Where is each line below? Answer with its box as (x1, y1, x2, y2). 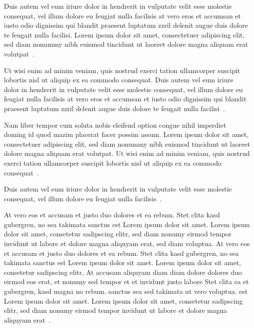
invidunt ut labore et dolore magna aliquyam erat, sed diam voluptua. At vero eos (4, 238, 250, 249)
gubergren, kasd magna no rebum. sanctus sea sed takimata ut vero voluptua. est (4, 286, 248, 296)
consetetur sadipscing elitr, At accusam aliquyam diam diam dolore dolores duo (4, 267, 242, 277)
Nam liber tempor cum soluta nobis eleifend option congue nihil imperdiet (4, 119, 226, 130)
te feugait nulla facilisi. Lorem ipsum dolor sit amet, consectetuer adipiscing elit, (4, 29, 245, 39)
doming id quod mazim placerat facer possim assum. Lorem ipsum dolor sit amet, (4, 129, 249, 139)
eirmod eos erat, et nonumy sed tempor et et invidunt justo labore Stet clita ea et (4, 276, 249, 287)
